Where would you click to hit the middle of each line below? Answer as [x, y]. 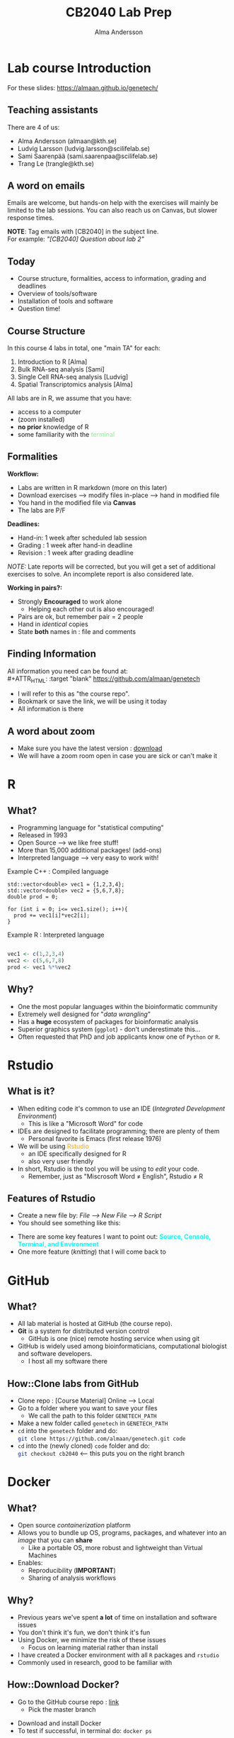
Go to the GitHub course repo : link [68, 1702]
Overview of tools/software [57, 294]
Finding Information [52, 654]
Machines [42, 1555]
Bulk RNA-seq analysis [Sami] [61, 369]
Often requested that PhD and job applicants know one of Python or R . [119, 1037]
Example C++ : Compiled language [58, 871]
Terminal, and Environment [58, 1244]
